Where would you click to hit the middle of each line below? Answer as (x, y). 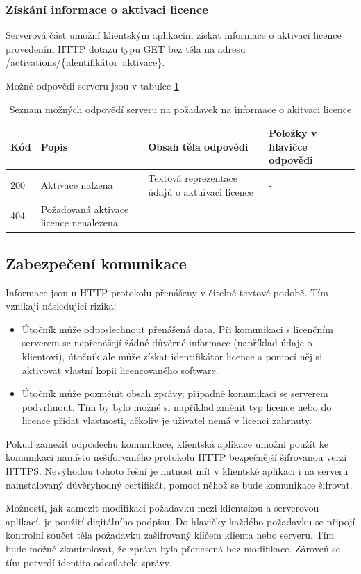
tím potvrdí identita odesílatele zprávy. (89, 562)
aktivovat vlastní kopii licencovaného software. (120, 370)
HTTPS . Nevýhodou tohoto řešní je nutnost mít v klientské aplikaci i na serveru (177, 471)
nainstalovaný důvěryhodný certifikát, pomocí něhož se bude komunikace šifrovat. (179, 484)
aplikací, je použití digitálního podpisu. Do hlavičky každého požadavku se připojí (180, 521)
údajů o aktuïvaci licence (201, 191)
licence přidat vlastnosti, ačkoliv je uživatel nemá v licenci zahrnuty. (167, 420)
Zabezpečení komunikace (96, 263)
